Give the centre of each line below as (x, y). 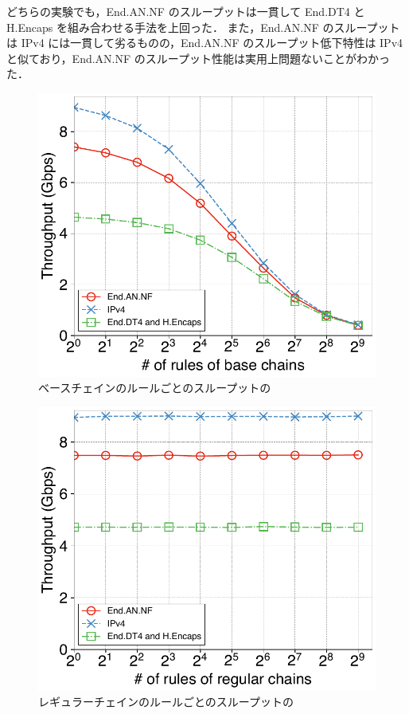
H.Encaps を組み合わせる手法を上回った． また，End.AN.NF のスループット (203, 27)
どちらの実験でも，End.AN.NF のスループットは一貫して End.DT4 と (186, 11)
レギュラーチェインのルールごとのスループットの (166, 702)
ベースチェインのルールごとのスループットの (155, 388)
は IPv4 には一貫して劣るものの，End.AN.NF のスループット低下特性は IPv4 (205, 43)
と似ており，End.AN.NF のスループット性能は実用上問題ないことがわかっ (198, 58)
